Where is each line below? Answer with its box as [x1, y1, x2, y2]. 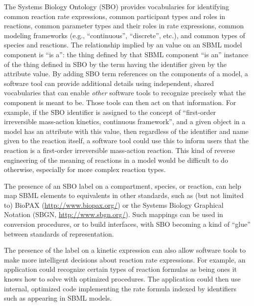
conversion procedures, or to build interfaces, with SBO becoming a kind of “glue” [4, 219, 251, 229]
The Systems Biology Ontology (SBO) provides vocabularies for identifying [4, 1, 230, 11]
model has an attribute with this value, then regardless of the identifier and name [4, 126, 249, 136]
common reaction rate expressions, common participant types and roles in [4, 11, 226, 21]
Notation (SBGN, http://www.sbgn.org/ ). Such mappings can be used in [4, 209, 223, 219]
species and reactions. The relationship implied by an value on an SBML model [4, 40, 242, 50]
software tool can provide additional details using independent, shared [4, 78, 214, 88]
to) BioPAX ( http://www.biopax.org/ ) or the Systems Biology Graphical [4, 199, 224, 210]
